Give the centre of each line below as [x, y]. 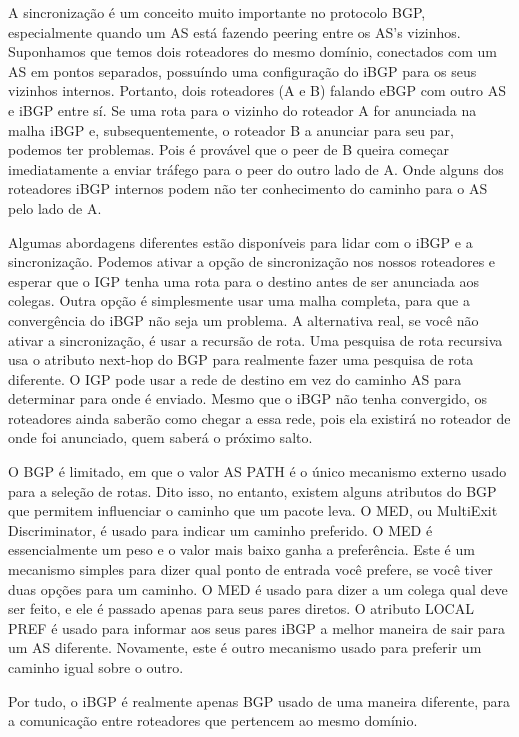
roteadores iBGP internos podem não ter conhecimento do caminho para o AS [248, 188]
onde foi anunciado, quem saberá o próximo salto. [160, 437]
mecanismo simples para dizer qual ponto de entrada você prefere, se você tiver [250, 569]
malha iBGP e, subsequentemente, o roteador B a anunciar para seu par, [231, 129]
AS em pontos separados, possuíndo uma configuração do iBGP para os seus [242, 70]
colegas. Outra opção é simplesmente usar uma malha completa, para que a [239, 300]
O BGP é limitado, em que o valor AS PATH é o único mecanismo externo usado [257, 471]
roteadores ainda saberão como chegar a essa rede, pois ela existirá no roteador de [259, 417]
